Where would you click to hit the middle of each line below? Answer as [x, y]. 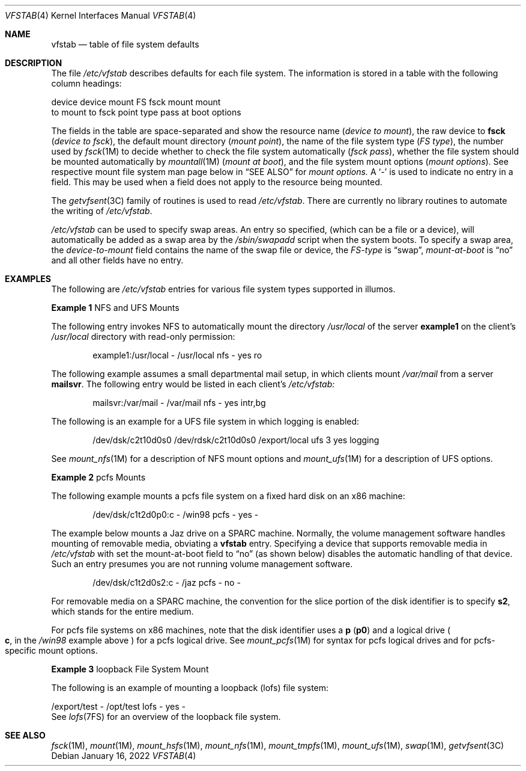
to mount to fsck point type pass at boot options [146, 112]
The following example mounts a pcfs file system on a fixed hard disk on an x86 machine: [228, 496]
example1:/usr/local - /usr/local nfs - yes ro [177, 355]
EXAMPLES [28, 279]
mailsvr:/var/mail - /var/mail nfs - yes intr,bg [179, 403]
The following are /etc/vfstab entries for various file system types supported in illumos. [223, 289]
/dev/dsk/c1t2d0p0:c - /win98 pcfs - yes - [176, 515]
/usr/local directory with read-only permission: [143, 336]
